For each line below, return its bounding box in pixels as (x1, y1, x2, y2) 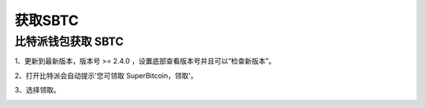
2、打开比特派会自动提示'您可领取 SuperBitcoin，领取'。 (14, 70, 198, 80)
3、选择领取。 (14, 85, 61, 95)
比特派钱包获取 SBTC (14, 34, 124, 49)
